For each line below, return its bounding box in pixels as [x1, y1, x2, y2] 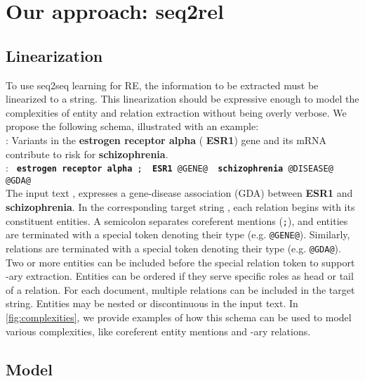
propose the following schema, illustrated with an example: [6, 119, 259, 134]
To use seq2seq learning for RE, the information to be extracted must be [6, 77, 319, 92]
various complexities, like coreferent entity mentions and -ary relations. [6, 323, 311, 338]
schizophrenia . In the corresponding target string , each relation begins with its [6, 200, 355, 214]
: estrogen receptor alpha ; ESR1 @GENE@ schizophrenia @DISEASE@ [6, 160, 333, 175]
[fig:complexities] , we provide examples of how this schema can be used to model [6, 309, 352, 324]
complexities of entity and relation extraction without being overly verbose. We [6, 105, 347, 120]
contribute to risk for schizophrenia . [6, 146, 168, 161]
